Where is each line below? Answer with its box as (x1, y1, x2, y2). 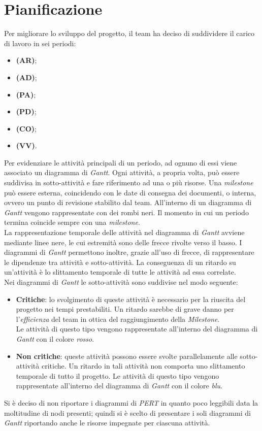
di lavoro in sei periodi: (4, 38, 76, 48)
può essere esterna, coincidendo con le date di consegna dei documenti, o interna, (4, 187, 256, 197)
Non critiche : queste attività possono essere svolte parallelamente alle (16, 350, 238, 361)
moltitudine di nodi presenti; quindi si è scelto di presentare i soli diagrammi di (4, 407, 251, 418)
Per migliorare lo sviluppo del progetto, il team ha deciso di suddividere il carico (4, 28, 255, 39)
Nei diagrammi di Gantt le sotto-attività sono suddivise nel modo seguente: (4, 277, 238, 287)
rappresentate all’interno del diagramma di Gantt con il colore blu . (16, 380, 222, 391)
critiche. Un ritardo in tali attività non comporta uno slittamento (41, 360, 245, 371)
